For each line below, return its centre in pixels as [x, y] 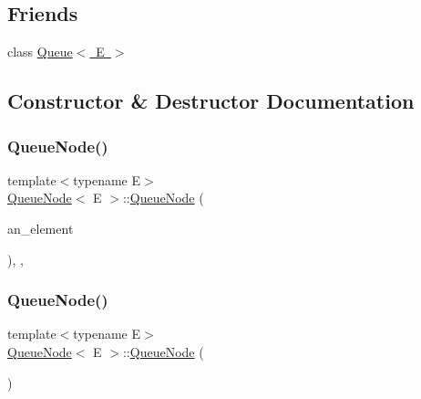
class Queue [40, 52]
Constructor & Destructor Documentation [211, 101]
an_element [41, 228]
